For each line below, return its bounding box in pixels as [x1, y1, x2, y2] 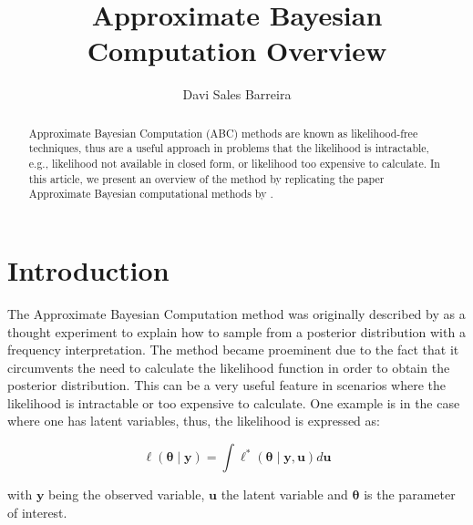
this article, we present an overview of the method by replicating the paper [28, 170, 385, 186]
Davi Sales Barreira [182, 85, 292, 104]
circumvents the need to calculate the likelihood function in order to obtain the [7, 357, 450, 376]
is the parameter [364, 485, 456, 504]
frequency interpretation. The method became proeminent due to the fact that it [7, 340, 459, 359]
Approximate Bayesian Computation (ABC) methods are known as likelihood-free [28, 125, 418, 140]
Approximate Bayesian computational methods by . [28, 186, 273, 201]
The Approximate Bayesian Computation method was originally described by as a [7, 304, 466, 323]
